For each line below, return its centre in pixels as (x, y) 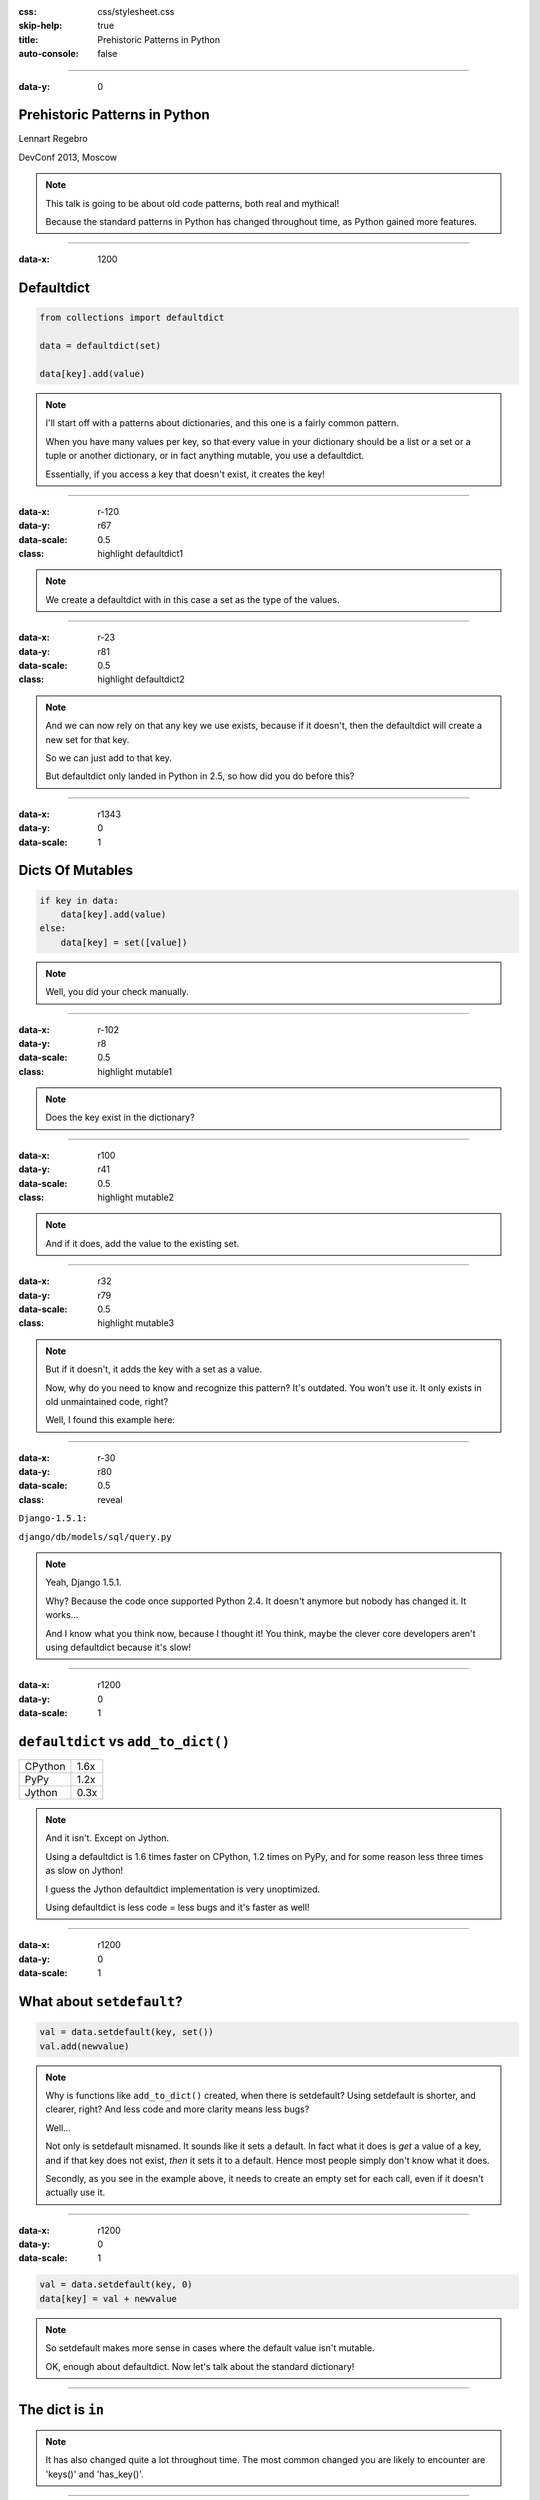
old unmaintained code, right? (107, 1401)
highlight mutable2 (136, 1197)
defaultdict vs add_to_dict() (124, 1741)
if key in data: (79, 900)
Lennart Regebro (53, 139)
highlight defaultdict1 (140, 554)
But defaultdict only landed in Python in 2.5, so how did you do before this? (200, 776)
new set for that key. (87, 739)
